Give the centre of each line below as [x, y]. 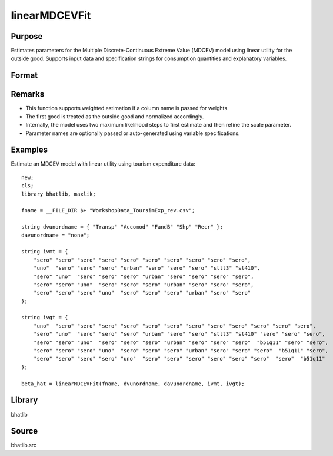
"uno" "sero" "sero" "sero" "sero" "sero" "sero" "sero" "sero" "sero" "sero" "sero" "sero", [174, 326]
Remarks [28, 94]
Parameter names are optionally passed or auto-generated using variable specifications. [133, 133]
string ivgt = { [45, 318]
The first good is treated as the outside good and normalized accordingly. [115, 116]
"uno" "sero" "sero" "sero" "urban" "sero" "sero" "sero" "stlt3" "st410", [147, 268]
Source [24, 431]
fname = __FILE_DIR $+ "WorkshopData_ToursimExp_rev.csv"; [108, 210]
